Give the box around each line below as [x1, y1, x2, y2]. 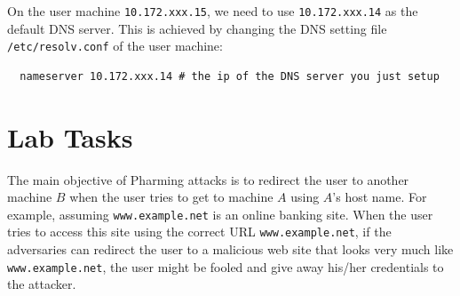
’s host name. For [332, 188, 427, 206]
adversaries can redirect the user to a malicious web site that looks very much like [7, 240, 454, 259]
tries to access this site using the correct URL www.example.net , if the [7, 222, 392, 241]
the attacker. [7, 275, 76, 293]
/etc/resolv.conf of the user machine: [7, 36, 223, 55]
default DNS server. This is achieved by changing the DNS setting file [7, 19, 387, 37]
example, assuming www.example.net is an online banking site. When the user [7, 204, 433, 223]
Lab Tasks [7, 118, 133, 155]
